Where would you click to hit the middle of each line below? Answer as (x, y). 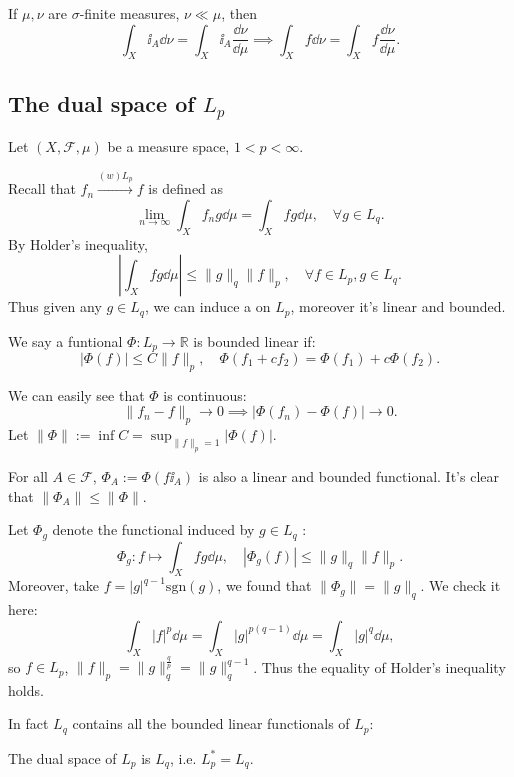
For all (28, 475)
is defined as (186, 188)
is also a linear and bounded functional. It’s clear (348, 475)
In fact (28, 723)
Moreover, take (54, 585)
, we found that (264, 585)
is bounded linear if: (254, 340)
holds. (26, 689)
